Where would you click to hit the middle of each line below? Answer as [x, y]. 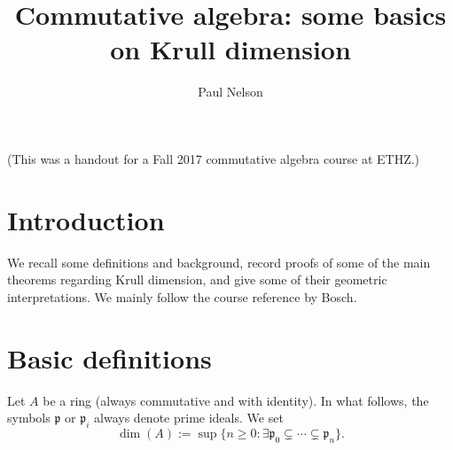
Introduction [86, 219]
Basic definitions [109, 357]
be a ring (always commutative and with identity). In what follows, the [236, 400]
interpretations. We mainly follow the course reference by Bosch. [182, 296]
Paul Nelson [230, 92]
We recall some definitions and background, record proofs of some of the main [219, 262]
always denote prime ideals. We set [189, 418]
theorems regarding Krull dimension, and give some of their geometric [197, 279]
